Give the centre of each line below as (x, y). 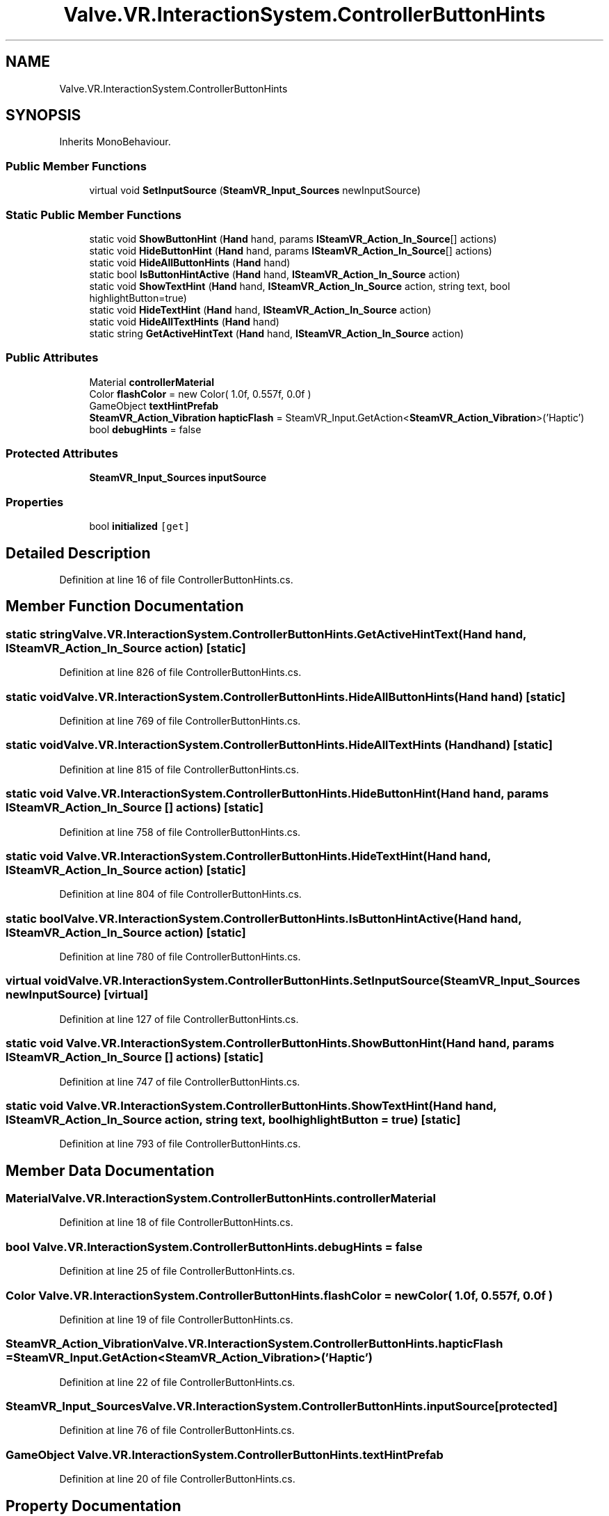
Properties (35, 502)
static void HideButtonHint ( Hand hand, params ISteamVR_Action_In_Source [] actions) (291, 250)
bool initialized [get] (140, 526)
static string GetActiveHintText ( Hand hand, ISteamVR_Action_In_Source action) (277, 333)
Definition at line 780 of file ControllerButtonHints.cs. (180, 957)
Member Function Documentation (125, 606)
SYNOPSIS (43, 115)
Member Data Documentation (110, 1170)
